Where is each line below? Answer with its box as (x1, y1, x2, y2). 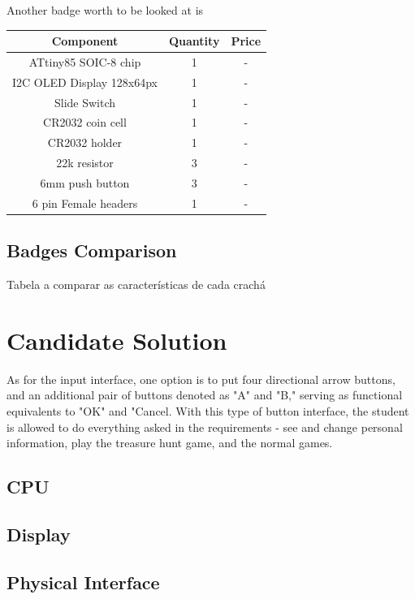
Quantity (168, 32, 220, 50)
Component (51, 32, 119, 50)
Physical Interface (6, 569, 160, 594)
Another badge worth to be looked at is (6, 2, 204, 18)
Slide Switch (54, 93, 116, 110)
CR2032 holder (47, 134, 123, 151)
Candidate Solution (6, 323, 227, 356)
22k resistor (56, 154, 114, 171)
